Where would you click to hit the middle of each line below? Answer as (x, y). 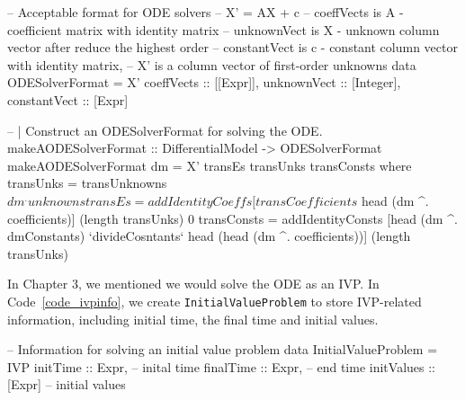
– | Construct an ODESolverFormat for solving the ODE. (165, 130)
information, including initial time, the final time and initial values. (193, 319)
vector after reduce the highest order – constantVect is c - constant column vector (232, 47)
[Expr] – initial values (67, 384)
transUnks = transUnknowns (87, 183)
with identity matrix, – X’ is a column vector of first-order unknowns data (212, 64)
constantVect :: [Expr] (68, 99)
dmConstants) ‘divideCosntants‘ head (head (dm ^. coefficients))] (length (209, 236)
